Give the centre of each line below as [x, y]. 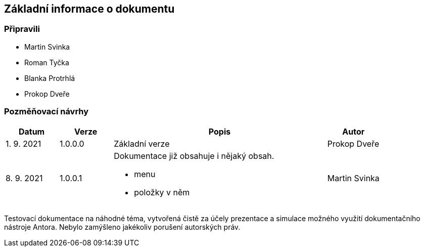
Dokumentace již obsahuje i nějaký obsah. [194, 156]
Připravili [22, 29]
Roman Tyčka [47, 62]
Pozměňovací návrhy [46, 112]
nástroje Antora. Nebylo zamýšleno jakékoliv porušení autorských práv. [122, 227]
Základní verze [142, 143]
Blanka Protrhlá [50, 78]
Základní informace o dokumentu [89, 9]
